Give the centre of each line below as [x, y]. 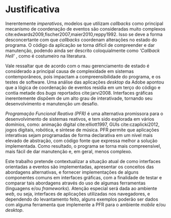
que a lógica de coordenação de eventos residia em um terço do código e [83, 87]
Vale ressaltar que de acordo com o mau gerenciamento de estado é [77, 66]
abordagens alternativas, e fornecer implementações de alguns [72, 172]
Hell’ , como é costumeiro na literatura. [46, 56]
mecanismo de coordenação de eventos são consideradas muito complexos [86, 29]
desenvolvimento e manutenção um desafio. [52, 103]
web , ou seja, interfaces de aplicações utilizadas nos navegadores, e [78, 194]
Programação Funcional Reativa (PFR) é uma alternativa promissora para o [84, 114]
